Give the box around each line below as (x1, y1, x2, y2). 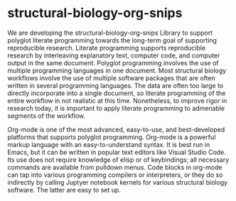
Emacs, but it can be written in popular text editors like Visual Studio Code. (7, 148, 226, 156)
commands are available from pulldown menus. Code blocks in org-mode (7, 163, 222, 171)
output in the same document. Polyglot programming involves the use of (7, 58, 219, 67)
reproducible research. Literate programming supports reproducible (7, 43, 206, 52)
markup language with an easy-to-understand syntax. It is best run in (7, 140, 210, 148)
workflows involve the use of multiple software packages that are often (7, 73, 215, 82)
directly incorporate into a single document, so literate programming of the (7, 89, 226, 97)
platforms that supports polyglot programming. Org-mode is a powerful (7, 133, 216, 141)
